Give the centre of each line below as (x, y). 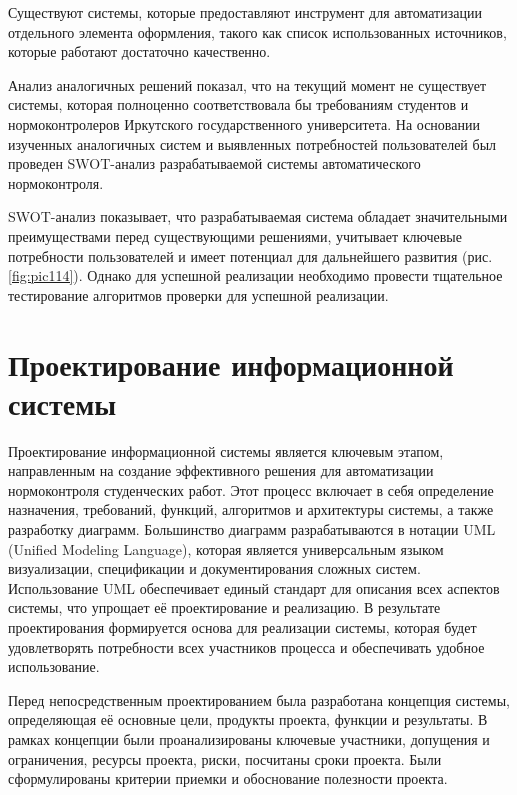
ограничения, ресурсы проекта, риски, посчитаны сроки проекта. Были (225, 758)
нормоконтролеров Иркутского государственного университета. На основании (244, 123)
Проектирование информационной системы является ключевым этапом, (226, 450)
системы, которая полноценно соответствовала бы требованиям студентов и (238, 104)
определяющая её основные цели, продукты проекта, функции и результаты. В (248, 719)
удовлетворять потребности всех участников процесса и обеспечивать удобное (246, 646)
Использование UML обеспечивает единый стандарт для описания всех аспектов (254, 587)
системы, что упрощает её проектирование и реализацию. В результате (224, 607)
